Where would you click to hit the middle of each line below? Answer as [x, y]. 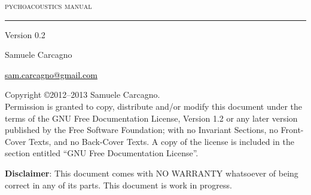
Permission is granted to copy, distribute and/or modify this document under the [154, 106]
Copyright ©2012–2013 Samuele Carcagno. [83, 95]
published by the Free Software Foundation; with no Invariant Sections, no [141, 130]
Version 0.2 [25, 34]
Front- [292, 130]
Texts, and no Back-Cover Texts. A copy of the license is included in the [161, 141]
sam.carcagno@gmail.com [51, 74]
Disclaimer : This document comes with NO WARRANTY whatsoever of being [152, 173]
